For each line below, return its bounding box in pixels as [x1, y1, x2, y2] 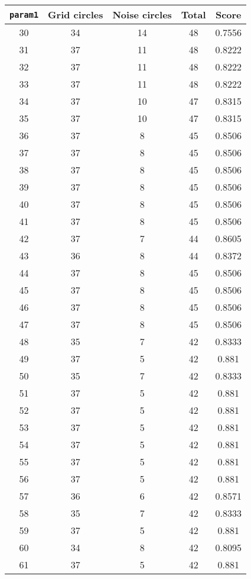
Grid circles [48, 8, 103, 21]
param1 [9, 9, 39, 20]
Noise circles [112, 8, 172, 21]
